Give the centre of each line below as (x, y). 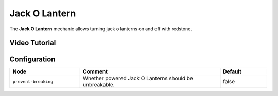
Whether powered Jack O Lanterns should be (138, 78)
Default (232, 71)
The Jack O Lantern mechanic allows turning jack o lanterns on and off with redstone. (101, 29)
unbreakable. (99, 85)
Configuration (32, 59)
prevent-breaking (33, 81)
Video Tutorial (33, 43)
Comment (95, 71)
